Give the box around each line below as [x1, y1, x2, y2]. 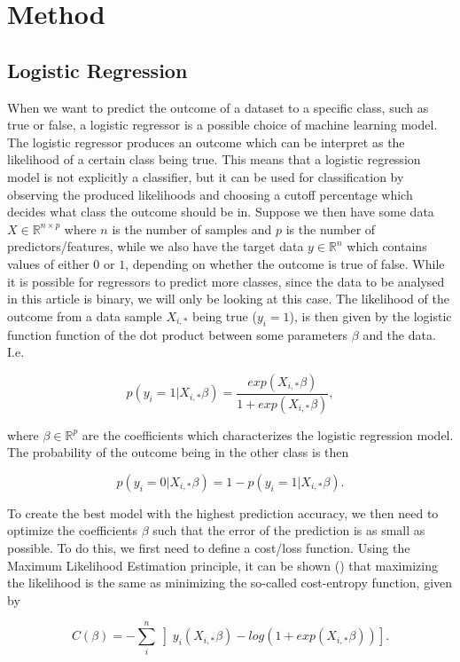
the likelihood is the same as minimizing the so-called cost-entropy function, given [7, 573, 453, 592]
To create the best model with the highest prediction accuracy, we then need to [7, 503, 439, 522]
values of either [7, 254, 90, 272]
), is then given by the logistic [289, 306, 452, 325]
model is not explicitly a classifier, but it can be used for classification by [7, 167, 404, 185]
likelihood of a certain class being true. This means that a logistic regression [7, 150, 421, 169]
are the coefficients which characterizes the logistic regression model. [82, 425, 454, 444]
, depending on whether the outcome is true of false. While [125, 254, 445, 272]
